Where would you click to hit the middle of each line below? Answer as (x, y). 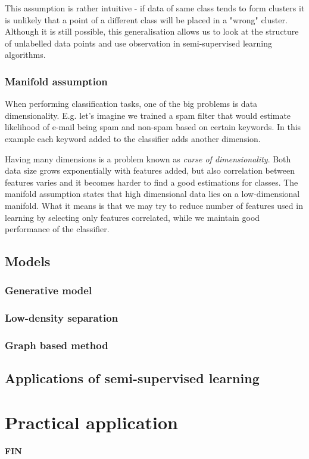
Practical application (92, 422)
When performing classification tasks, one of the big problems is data (131, 104)
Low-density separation (62, 318)
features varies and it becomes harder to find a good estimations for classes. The (152, 182)
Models (28, 261)
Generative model (49, 290)
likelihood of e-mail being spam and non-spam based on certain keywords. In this (153, 127)
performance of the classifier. (57, 229)
